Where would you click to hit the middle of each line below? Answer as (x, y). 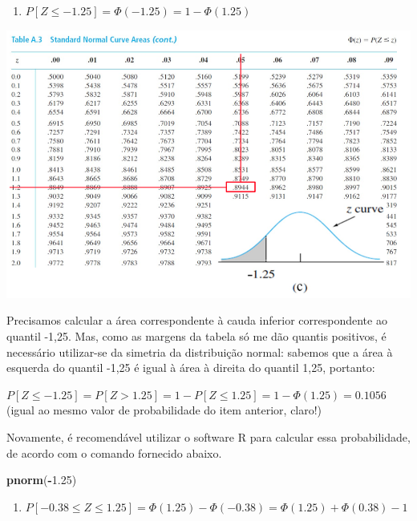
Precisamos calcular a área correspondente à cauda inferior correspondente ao (197, 320)
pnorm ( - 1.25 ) (42, 480)
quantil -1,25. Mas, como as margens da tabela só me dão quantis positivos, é (196, 336)
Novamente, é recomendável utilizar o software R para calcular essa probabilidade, (208, 437)
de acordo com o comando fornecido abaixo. (114, 452)
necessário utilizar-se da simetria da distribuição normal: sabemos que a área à (200, 351)
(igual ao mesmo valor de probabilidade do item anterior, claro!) (164, 410)
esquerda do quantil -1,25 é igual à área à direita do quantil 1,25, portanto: (191, 368)
